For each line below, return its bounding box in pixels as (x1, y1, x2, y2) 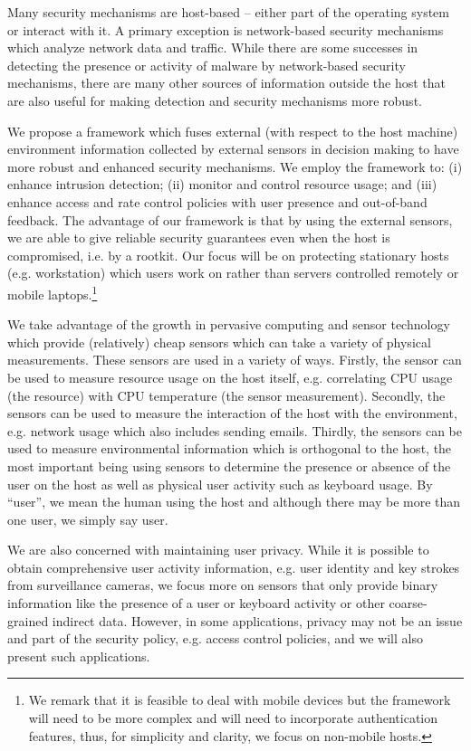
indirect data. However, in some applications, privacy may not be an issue (52, 611, 463, 630)
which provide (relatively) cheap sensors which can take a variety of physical (7, 332, 431, 351)
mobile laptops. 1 (7, 281, 98, 303)
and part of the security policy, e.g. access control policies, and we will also (7, 629, 423, 648)
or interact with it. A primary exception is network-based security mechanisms (7, 20, 444, 39)
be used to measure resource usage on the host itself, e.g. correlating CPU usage (7, 367, 453, 386)
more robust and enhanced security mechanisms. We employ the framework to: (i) (7, 157, 463, 176)
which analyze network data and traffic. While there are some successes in (7, 38, 418, 57)
